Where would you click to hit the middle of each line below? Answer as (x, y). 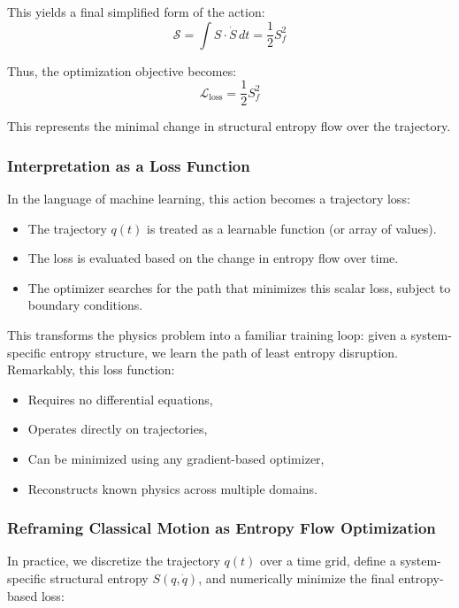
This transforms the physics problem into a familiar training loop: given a (207, 335)
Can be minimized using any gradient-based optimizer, (176, 458)
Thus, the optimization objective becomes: (122, 70)
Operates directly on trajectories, (118, 429)
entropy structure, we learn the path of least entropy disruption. (224, 352)
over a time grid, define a (328, 561)
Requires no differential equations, (120, 399)
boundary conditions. (85, 305)
